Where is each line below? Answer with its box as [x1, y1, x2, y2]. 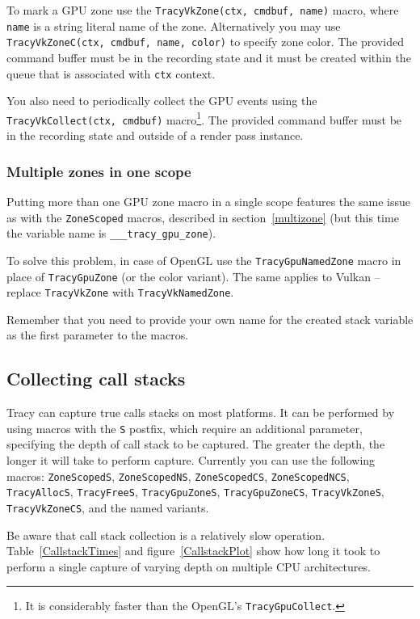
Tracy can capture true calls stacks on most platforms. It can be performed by [6, 404, 395, 421]
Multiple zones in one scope [6, 161, 191, 181]
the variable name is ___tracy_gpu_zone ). [6, 225, 216, 242]
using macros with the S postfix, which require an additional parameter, [6, 419, 363, 436]
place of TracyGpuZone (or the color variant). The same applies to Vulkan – [6, 267, 380, 284]
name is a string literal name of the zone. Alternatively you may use [6, 17, 341, 34]
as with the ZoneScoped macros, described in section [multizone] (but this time [6, 208, 399, 225]
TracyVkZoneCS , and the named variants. [6, 499, 209, 516]
